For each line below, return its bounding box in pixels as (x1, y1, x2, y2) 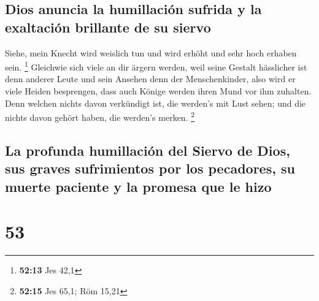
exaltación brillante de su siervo (5, 17, 211, 36)
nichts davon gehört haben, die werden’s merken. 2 (5, 109, 195, 123)
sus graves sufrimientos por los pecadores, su (5, 159, 295, 178)
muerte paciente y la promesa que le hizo (5, 177, 272, 196)
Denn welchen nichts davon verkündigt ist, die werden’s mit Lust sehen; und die (5, 96, 306, 109)
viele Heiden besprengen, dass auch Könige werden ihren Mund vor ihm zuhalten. (5, 85, 312, 97)
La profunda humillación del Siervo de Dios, (5, 140, 290, 159)
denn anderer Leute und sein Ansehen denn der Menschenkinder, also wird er (5, 72, 296, 85)
